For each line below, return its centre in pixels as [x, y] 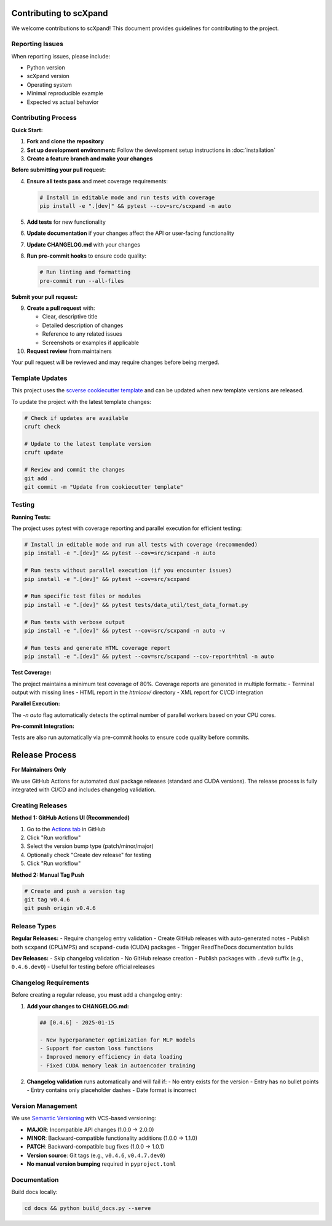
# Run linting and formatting [85, 272]
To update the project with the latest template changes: [81, 401]
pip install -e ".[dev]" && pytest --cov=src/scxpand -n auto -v [125, 631]
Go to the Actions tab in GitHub [66, 829]
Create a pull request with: [61, 308]
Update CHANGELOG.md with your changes [84, 244]
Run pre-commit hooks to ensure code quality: [87, 256]
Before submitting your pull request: [59, 170]
